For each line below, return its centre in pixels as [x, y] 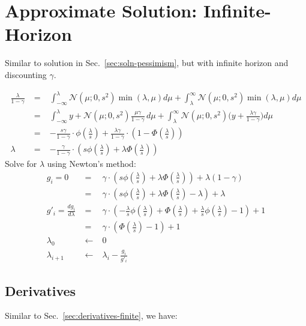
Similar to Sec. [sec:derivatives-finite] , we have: [91, 315]
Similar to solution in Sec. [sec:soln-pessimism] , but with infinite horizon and [147, 63]
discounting [26, 74]
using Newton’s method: [91, 164]
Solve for [21, 164]
